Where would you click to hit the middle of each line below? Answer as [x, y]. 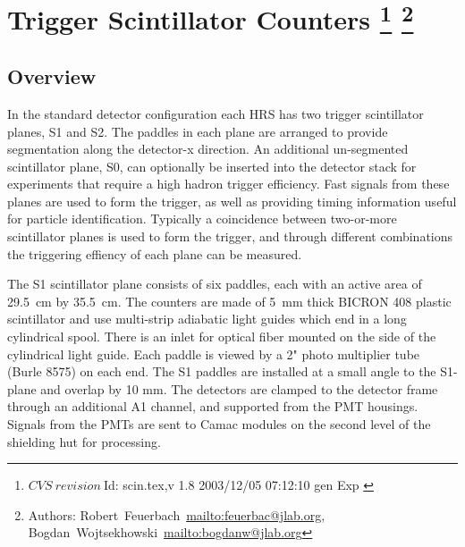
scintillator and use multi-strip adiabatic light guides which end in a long [207, 319]
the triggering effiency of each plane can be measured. [155, 253]
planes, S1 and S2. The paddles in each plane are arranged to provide [198, 131]
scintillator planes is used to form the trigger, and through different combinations [230, 236]
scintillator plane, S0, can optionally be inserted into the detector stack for [212, 166]
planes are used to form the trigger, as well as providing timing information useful [232, 201]
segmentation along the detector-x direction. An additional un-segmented [208, 149]
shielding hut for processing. [84, 441]
